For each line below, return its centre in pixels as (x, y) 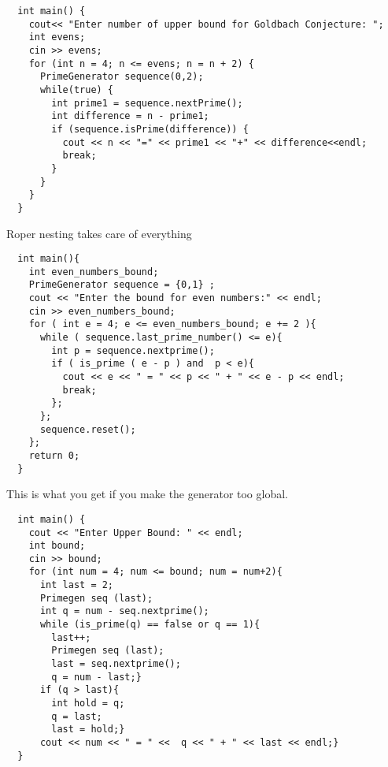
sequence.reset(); (88, 429)
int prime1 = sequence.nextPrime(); (147, 103)
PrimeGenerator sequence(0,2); (122, 77)
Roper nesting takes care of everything (99, 233)
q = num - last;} (96, 677)
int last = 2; (77, 585)
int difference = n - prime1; (130, 116)
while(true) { (77, 89)
